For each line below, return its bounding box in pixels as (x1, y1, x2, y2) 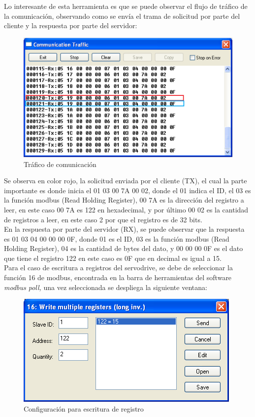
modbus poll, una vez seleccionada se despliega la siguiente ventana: (4, 282, 207, 292)
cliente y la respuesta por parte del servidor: (4, 20, 137, 31)
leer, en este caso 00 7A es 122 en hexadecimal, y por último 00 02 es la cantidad (4, 204, 249, 214)
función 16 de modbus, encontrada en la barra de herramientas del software (4, 272, 232, 283)
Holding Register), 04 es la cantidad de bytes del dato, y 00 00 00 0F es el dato (4, 243, 243, 253)
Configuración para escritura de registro (24, 403, 144, 414)
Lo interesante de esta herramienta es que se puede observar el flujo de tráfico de (4, 1, 248, 11)
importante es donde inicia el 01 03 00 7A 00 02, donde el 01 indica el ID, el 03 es (4, 185, 251, 195)
